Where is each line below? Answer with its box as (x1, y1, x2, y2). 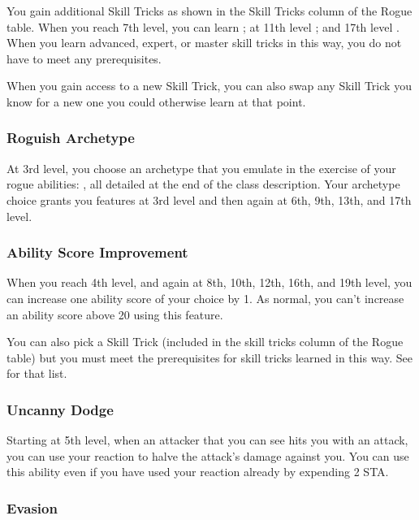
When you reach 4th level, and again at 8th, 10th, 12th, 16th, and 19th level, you (6, 274, 413, 291)
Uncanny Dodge (6, 399, 114, 419)
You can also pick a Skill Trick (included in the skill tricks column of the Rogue (6, 333, 404, 350)
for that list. (6, 365, 67, 382)
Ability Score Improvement (6, 242, 188, 262)
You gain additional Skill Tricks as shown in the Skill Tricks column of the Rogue (6, 2, 413, 19)
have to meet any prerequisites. (6, 50, 162, 67)
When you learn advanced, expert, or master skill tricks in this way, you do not (6, 34, 402, 51)
